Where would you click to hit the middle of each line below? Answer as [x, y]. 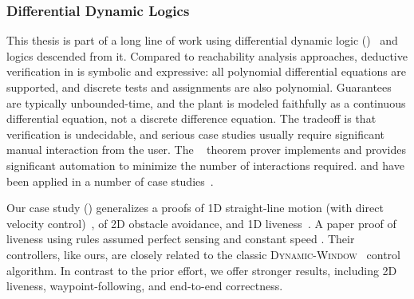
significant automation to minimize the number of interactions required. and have [205, 165]
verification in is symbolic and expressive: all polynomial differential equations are [207, 71]
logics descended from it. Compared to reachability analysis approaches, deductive [207, 55]
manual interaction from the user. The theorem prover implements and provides [206, 149]
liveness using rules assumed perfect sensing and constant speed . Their [181, 239]
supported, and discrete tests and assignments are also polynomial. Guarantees [199, 87]
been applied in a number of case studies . [110, 181]
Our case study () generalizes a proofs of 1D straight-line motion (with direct [195, 208]
